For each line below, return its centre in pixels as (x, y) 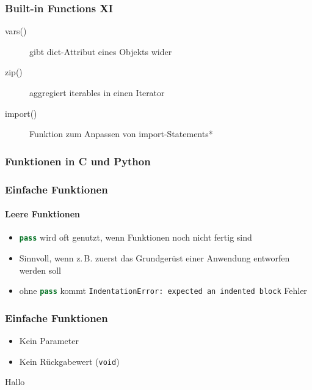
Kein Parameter (49, 340)
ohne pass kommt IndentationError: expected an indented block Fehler (163, 291)
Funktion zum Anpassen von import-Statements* (121, 134)
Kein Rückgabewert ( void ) (69, 361)
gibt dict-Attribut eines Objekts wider (101, 51)
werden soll (40, 270)
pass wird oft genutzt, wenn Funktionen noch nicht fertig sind (136, 237)
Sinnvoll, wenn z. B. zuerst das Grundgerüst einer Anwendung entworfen (154, 257)
